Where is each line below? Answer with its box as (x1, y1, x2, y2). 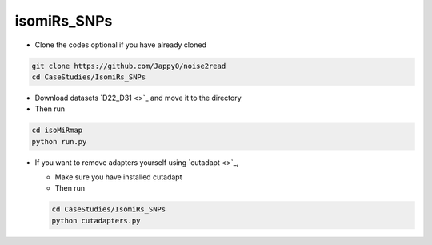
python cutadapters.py (51, 216, 141, 225)
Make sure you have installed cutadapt (54, 172, 183, 182)
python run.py (31, 137, 87, 146)
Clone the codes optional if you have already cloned (34, 40, 207, 50)
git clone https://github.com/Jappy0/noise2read (31, 61, 226, 70)
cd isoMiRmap (31, 126, 83, 135)
